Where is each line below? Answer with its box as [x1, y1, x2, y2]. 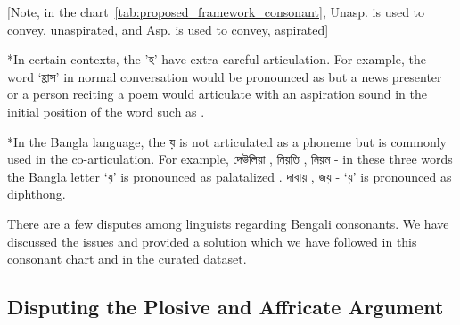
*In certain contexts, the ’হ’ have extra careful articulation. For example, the [7, 50, 426, 69]
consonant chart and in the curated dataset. [7, 249, 247, 268]
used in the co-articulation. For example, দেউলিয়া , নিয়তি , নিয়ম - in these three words [7, 150, 453, 168]
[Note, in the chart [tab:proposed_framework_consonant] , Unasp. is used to [7, 3, 425, 20]
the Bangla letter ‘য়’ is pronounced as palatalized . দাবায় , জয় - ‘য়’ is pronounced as [7, 167, 452, 185]
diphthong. [7, 184, 66, 203]
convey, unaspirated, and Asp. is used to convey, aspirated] [7, 20, 329, 38]
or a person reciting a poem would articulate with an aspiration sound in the [7, 85, 428, 103]
